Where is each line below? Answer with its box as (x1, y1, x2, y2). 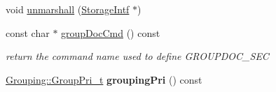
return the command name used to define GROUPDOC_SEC (6, 49, 269, 63)
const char (6, 25, 50, 40)
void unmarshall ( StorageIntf (6, 2, 130, 16)
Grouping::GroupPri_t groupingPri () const (6, 72, 202, 86)
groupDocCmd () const (61, 25, 160, 40)
